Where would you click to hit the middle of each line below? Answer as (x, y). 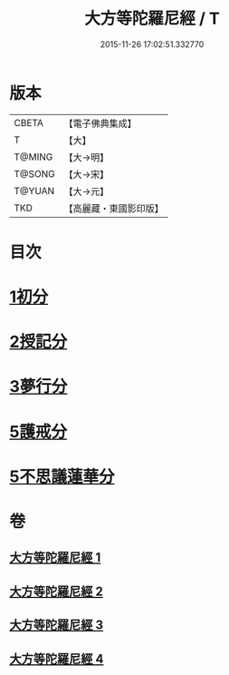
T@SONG (35, 173)
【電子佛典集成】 (100, 123)
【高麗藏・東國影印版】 (114, 208)
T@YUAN (34, 191)
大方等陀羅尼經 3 (57, 626)
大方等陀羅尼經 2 (57, 591)
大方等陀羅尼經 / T (152, 19)
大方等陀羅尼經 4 (57, 659)
